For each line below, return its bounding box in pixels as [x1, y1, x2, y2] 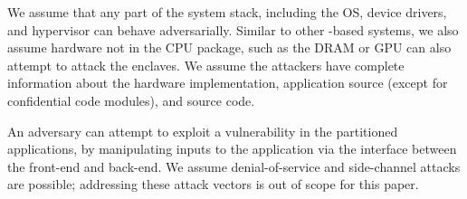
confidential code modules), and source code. [7, 90, 255, 109]
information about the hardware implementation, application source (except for [7, 73, 448, 92]
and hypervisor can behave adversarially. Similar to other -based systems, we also [7, 20, 459, 39]
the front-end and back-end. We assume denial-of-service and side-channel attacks [7, 156, 461, 175]
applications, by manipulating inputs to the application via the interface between [7, 139, 457, 158]
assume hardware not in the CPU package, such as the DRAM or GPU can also [7, 38, 452, 57]
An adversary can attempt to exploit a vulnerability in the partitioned [7, 121, 398, 140]
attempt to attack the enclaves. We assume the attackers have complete [7, 55, 405, 74]
